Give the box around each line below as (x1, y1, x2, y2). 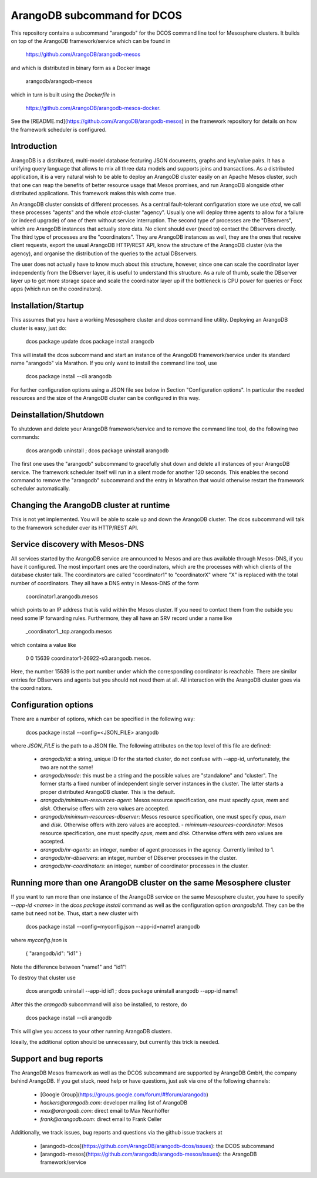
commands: (11, 433, 40, 441)
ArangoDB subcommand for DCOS (11, 9, 182, 22)
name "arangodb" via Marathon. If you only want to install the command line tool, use (11, 359, 217, 366)
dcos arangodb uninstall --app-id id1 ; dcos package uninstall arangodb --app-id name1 (25, 987, 238, 995)
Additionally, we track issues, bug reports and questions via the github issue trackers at (11, 1129, 222, 1136)
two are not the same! (40, 763, 93, 770)
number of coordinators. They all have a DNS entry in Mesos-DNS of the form (11, 579, 199, 586)
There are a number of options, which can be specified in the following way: (11, 715, 195, 723)
